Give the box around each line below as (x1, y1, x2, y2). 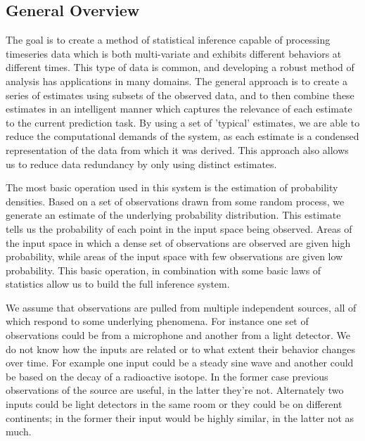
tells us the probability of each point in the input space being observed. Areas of (6, 221, 352, 236)
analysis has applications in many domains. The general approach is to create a (6, 73, 347, 88)
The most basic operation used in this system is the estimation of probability (6, 180, 338, 195)
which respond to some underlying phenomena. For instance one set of (6, 314, 309, 328)
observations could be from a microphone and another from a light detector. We (6, 328, 351, 343)
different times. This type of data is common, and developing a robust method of (6, 60, 354, 75)
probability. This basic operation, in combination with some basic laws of (6, 262, 321, 277)
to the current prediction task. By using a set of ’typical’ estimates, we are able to (6, 115, 360, 129)
